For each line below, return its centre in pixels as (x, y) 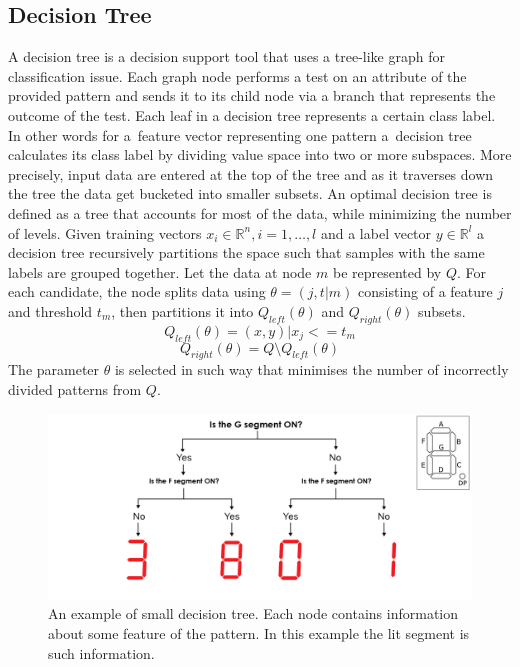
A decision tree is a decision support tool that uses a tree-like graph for (226, 56)
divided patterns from (75, 388)
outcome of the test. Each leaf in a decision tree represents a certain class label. (252, 114)
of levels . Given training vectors (105, 232)
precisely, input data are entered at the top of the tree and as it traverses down (251, 173)
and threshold (50, 310)
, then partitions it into (182, 310)
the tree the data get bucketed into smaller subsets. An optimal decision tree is (250, 193)
